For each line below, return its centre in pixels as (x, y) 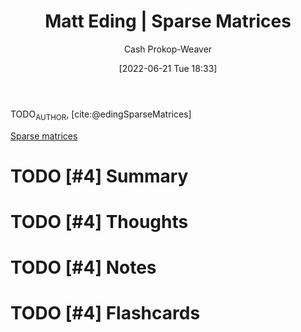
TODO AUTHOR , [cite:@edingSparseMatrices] (101, 115)
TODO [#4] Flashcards (105, 313)
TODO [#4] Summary (99, 176)
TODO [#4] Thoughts (99, 222)
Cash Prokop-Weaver (168, 49)
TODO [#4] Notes (83, 267)
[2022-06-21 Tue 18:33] (168, 68)
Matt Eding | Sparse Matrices (168, 21)
